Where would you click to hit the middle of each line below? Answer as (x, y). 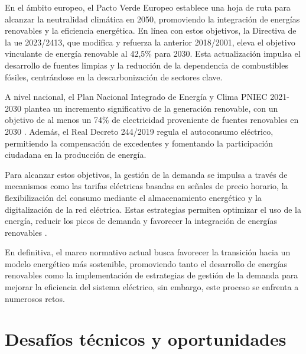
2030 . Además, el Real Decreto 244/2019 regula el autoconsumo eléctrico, (139, 131)
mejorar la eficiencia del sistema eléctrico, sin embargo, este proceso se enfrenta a (152, 287)
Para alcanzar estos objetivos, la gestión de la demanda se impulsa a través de (146, 174)
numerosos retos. (35, 298)
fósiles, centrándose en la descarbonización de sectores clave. (114, 77)
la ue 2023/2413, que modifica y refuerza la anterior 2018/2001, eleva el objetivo (150, 42)
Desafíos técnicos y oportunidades (146, 339)
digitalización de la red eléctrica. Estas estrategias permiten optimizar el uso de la (153, 209)
